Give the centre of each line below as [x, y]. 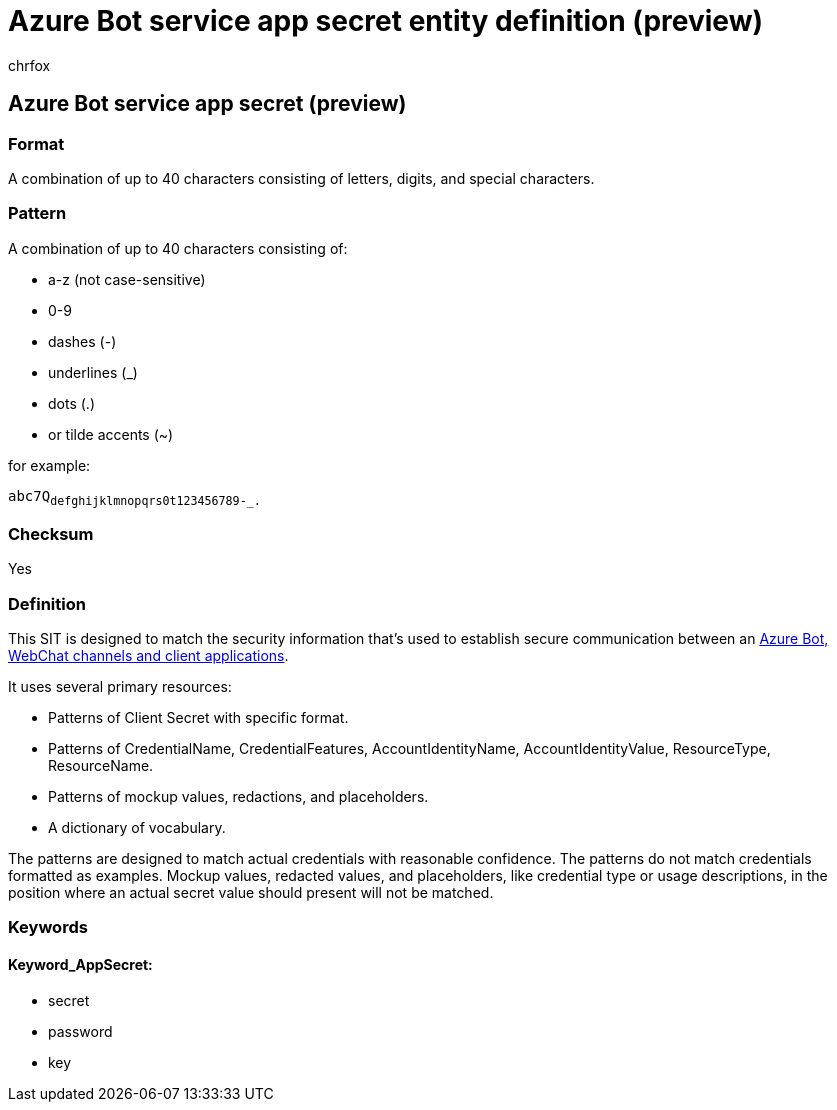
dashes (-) [82, 341]
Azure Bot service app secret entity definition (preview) [385, 21]
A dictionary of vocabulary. [137, 828]
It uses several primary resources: [120, 687]
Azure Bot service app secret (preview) [207, 104]
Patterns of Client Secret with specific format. [198, 718]
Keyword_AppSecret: [80, 964]
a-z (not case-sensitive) [127, 279]
